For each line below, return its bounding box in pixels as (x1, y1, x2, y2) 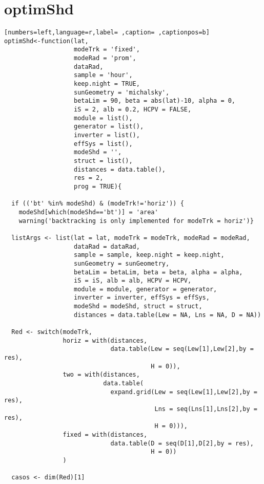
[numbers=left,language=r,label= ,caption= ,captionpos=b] (4, 29, 210, 36)
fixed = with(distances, (63, 431, 148, 438)
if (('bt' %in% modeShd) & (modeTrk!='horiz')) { (11, 200, 184, 208)
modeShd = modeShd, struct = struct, (74, 303, 202, 310)
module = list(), (74, 114, 133, 122)
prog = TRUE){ (74, 182, 122, 190)
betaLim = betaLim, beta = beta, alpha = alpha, (74, 268, 243, 276)
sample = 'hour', (74, 71, 133, 79)
